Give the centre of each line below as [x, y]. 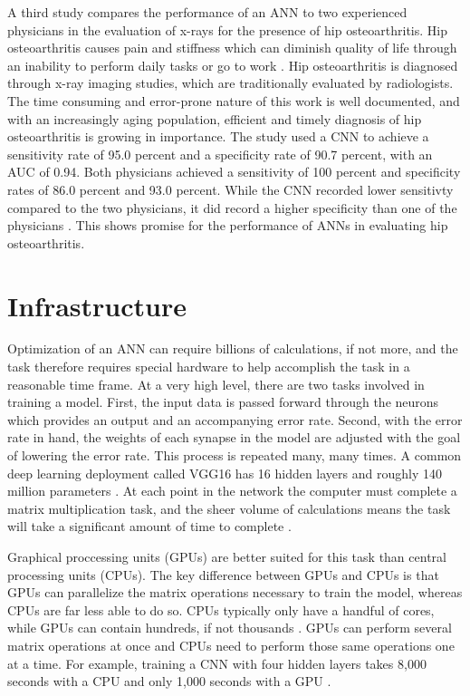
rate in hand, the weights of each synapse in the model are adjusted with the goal [234, 437]
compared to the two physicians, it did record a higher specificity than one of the [232, 207]
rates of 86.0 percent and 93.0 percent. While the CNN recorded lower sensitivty [230, 189]
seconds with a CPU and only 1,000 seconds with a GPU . [169, 681]
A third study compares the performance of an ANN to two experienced [207, 12]
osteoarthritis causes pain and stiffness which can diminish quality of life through [232, 48]
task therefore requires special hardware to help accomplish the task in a [209, 367]
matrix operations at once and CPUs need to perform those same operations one [231, 645]
